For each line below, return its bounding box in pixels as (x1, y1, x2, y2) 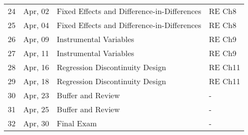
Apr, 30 (23, 118, 49, 129)
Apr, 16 (23, 61, 49, 73)
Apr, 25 (23, 104, 49, 115)
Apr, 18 (23, 75, 49, 87)
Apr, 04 (23, 19, 49, 30)
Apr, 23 (23, 90, 49, 101)
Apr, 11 (23, 47, 49, 59)
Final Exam (56, 118, 97, 129)
